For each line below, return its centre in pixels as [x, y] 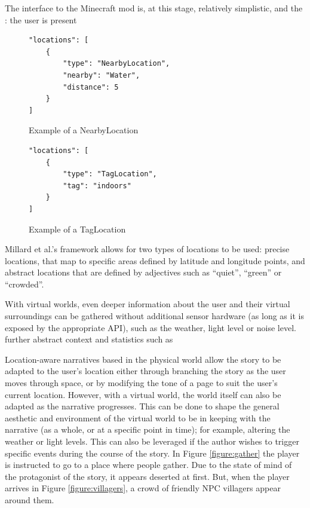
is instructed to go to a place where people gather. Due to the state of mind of [148, 465]
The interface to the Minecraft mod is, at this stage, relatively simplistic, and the [154, 8]
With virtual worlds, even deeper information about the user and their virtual [148, 304]
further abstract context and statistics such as [89, 339]
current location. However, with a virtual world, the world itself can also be [143, 394]
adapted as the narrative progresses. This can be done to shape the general [142, 406]
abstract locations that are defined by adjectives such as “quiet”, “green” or [143, 272]
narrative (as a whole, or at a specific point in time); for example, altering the [148, 429]
